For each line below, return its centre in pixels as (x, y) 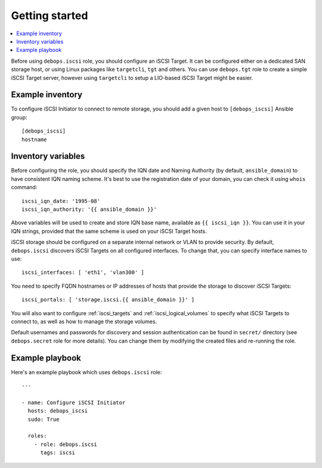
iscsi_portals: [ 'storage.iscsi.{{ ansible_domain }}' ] (108, 300)
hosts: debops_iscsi (58, 411)
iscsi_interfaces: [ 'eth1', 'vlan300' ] (83, 273)
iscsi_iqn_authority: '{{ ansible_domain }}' (89, 210)
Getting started (49, 16)
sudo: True (44, 419)
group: (19, 117)
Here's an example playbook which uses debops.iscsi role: (86, 372)
